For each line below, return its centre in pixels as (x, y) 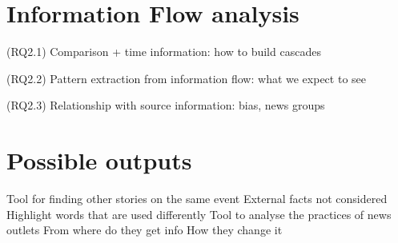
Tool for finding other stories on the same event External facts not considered (197, 199)
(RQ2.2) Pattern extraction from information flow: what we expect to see (186, 78)
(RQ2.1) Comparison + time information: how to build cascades (164, 52)
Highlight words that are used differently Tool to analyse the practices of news (199, 214)
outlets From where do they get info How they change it (145, 230)
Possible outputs (99, 160)
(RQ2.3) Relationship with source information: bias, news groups (166, 105)
